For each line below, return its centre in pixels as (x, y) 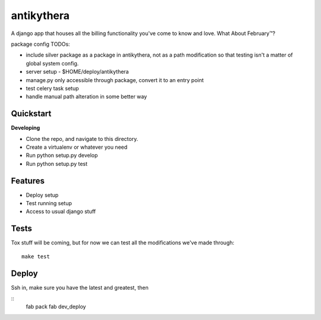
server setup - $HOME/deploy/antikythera (77, 72)
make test (36, 256)
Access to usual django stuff (61, 212)
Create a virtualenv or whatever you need (77, 147)
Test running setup (49, 203)
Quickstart (31, 114)
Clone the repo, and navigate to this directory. (82, 139)
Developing (26, 128)
